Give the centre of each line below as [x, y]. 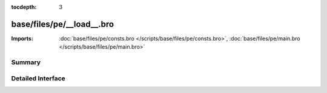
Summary [26, 62]
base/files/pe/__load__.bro [63, 24]
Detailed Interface [38, 78]
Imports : [22, 38]
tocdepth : [24, 7]
